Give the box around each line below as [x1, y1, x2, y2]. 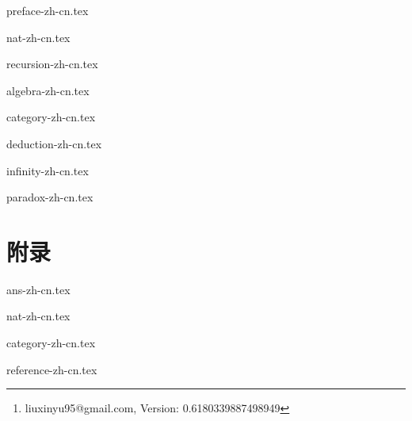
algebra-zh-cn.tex [6, 82, 90, 98]
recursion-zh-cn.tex [6, 55, 98, 72]
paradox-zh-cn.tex [6, 189, 93, 205]
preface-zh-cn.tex [6, 2, 89, 18]
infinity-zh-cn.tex [6, 162, 89, 178]
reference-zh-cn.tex [6, 361, 97, 377]
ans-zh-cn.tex [6, 281, 71, 297]
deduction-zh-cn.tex [6, 135, 102, 151]
